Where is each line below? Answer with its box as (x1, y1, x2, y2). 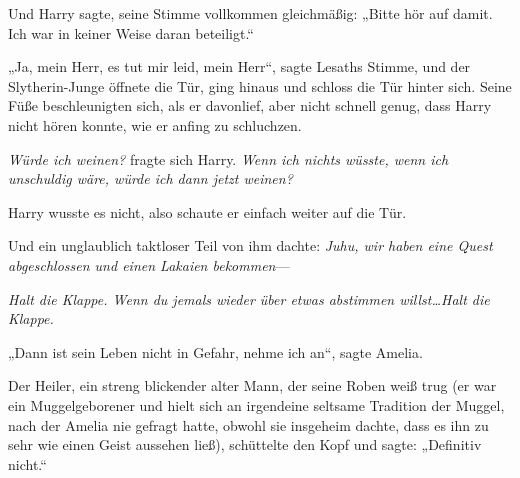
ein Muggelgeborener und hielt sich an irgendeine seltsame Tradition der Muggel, (8, 394, 505, 415)
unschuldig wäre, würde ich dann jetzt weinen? (8, 168, 293, 189)
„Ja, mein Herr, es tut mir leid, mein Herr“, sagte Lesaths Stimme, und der (8, 56, 471, 77)
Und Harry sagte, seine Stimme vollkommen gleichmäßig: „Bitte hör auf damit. (8, 3, 493, 23)
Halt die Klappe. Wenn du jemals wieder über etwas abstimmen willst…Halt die (8, 288, 490, 309)
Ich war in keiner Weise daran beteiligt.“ (8, 22, 254, 43)
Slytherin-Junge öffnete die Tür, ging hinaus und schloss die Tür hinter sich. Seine (8, 75, 512, 96)
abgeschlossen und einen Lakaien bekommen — (8, 254, 290, 275)
